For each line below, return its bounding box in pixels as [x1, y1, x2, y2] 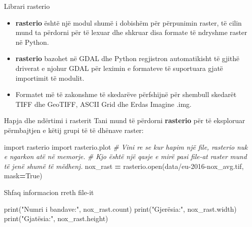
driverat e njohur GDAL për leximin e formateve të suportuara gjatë [15, 63, 223, 73]
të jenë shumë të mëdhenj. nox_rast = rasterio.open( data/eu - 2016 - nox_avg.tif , [4, 161, 244, 171]
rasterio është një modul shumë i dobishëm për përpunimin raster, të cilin [15, 17, 242, 28]
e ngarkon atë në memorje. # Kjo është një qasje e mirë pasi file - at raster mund [4, 151, 247, 162]
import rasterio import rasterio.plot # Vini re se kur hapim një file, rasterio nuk [4, 141, 248, 152]
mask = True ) [4, 170, 42, 181]
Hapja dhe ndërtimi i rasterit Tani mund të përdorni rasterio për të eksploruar [4, 115, 245, 126]
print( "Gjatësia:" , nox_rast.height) [4, 213, 108, 224]
